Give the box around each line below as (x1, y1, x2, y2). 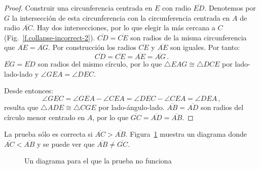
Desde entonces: (4, 85, 53, 96)
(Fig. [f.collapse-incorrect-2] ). (4, 32, 95, 42)
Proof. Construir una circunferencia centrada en (4, 3, 153, 13)
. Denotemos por (204, 3, 256, 13)
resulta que (4, 101, 39, 112)
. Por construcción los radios (48, 42, 136, 52)
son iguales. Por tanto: (170, 42, 240, 52)
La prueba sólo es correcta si (4, 129, 93, 139)
